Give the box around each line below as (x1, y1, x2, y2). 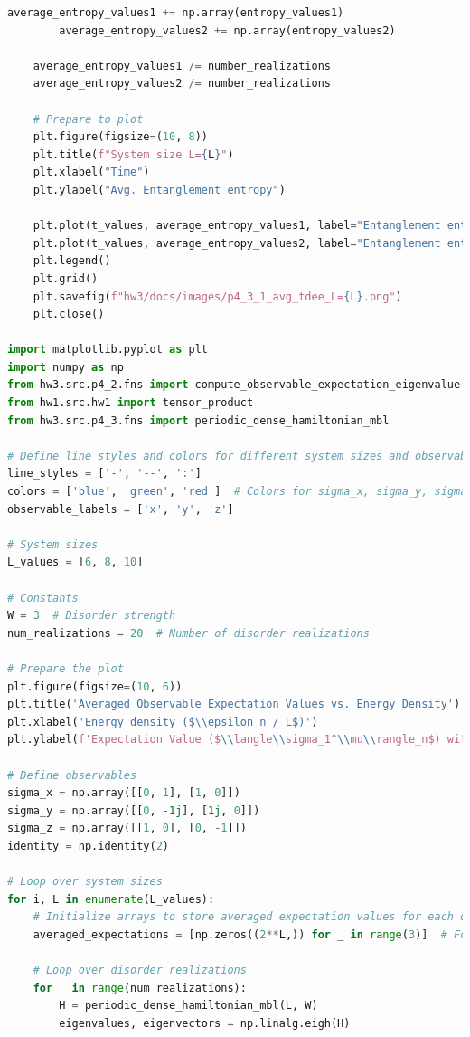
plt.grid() (33, 271, 99, 285)
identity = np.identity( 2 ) (7, 839, 170, 852)
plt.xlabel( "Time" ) (33, 166, 150, 179)
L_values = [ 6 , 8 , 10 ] (7, 556, 144, 569)
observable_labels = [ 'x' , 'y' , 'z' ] (7, 502, 234, 516)
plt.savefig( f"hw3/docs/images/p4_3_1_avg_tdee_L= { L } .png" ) (33, 290, 402, 303)
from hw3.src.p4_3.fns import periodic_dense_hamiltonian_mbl (7, 414, 390, 427)
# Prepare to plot (33, 112, 144, 126)
